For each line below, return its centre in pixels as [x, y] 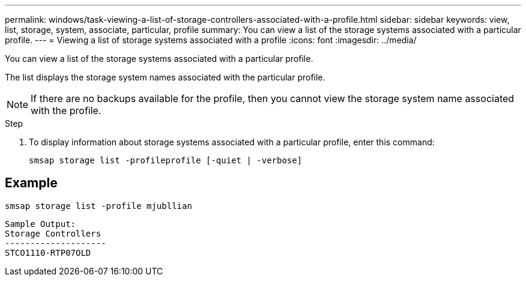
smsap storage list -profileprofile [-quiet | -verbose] [166, 160]
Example [31, 183]
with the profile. [66, 110]
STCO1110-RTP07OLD [48, 252]
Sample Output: [41, 224]
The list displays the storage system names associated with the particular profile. [165, 77]
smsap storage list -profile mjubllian [98, 206]
